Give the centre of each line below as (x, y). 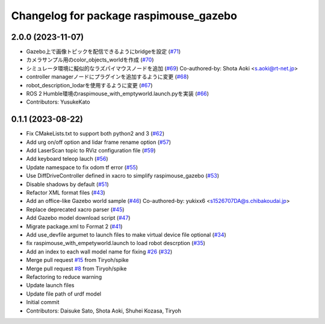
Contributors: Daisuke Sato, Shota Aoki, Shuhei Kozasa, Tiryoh (104, 311)
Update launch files (50, 285)
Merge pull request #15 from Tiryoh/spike (77, 260)
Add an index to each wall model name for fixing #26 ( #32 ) (99, 251)
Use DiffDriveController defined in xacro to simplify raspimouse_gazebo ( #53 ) (123, 176)
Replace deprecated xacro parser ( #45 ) (75, 209)
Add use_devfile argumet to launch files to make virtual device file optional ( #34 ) (126, 235)
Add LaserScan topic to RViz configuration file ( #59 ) (91, 151)
